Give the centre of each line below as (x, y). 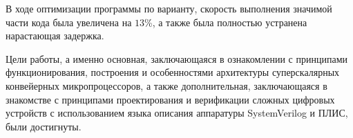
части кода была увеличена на (69, 22)
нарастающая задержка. (55, 36)
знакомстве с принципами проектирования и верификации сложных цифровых (170, 99)
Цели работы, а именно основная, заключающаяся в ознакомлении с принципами (176, 58)
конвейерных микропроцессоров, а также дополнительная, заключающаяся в (166, 85)
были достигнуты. (44, 126)
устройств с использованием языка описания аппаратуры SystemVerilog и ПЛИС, (177, 113)
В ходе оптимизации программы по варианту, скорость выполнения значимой (169, 8)
